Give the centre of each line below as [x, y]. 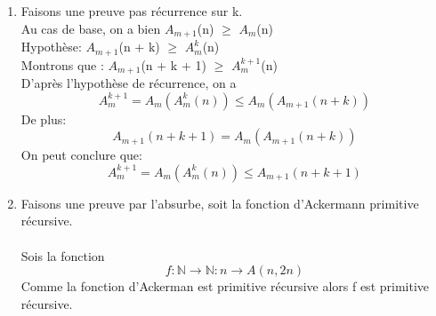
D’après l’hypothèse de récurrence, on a [129, 82]
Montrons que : [62, 64]
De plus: [44, 118]
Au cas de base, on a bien [91, 28]
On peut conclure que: [81, 155]
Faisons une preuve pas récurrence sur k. [132, 11]
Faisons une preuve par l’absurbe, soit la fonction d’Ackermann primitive [220, 203]
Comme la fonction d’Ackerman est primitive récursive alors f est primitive [225, 286]
